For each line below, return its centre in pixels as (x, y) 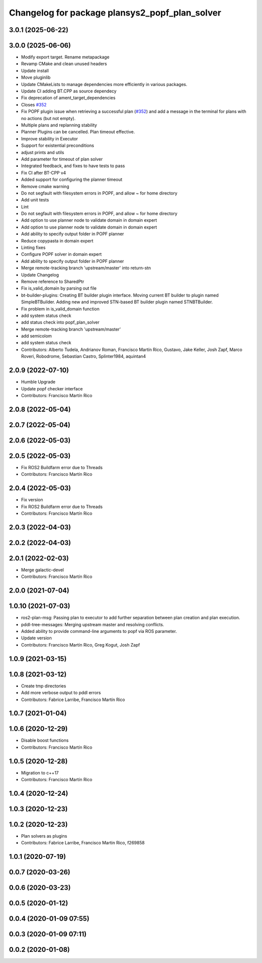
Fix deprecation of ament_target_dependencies (68, 98)
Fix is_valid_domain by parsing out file (59, 288)
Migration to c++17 (40, 772)
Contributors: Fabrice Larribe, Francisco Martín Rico (73, 700)
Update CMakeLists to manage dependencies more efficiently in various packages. (104, 84)
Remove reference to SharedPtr (53, 281)
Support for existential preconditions (57, 145)
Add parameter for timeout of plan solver (62, 159)
